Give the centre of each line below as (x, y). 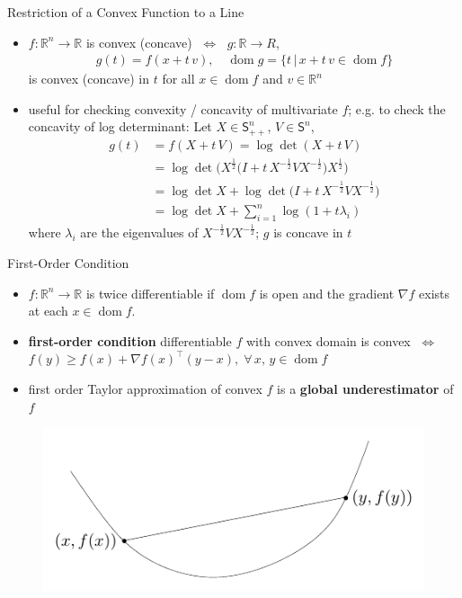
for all (178, 79)
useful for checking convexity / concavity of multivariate (183, 108)
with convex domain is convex (328, 340)
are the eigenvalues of (139, 232)
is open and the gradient (327, 293)
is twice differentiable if (150, 293)
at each (48, 311)
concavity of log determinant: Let (120, 126)
